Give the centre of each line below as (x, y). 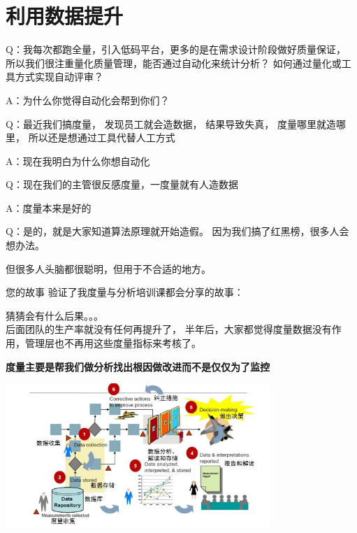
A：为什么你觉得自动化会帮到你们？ (88, 100)
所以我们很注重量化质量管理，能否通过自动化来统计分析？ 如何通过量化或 (174, 63)
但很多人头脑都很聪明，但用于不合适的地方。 (108, 268)
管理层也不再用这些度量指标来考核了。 (113, 343)
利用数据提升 (65, 16)
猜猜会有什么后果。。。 (54, 315)
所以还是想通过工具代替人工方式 (102, 137)
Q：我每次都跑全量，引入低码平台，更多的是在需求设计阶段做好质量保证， (176, 49)
